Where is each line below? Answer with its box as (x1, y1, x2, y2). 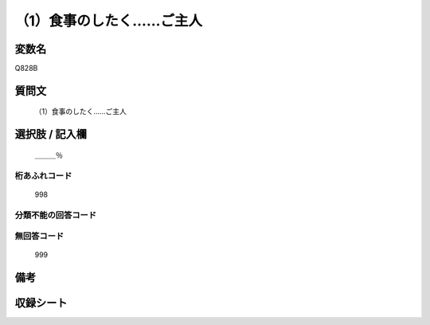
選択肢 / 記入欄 (14, 127, 88, 141)
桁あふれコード (14, 170, 72, 181)
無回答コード (14, 231, 64, 242)
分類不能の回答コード (14, 209, 97, 221)
